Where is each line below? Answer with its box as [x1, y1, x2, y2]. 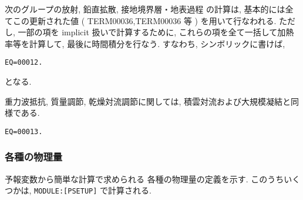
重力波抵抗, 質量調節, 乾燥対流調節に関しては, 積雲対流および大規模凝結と [5, 95, 291, 107]
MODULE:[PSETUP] [34, 187, 97, 196]
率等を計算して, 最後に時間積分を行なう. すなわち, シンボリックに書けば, [5, 37, 285, 49]
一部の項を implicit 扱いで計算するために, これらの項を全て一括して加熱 [18, 26, 294, 38]
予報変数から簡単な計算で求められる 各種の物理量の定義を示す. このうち [5, 172, 284, 185]
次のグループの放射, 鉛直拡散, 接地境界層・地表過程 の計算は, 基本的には [5, 3, 285, 15]
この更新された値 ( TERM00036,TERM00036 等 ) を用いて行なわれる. [12, 14, 277, 26]
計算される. [108, 184, 151, 196]
